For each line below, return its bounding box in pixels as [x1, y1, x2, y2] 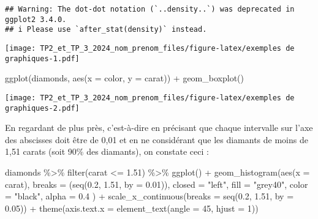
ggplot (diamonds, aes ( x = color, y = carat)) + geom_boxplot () [5, 72, 244, 84]
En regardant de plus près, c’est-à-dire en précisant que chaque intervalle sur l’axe [5, 121, 313, 134]
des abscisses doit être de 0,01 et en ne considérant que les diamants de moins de [5, 133, 308, 146]
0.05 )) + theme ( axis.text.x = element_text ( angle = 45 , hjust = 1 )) [5, 201, 259, 214]
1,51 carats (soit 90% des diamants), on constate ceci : [5, 145, 209, 158]
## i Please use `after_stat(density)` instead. [5, 25, 207, 34]
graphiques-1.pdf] [5, 54, 80, 63]
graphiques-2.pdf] [5, 103, 80, 113]
